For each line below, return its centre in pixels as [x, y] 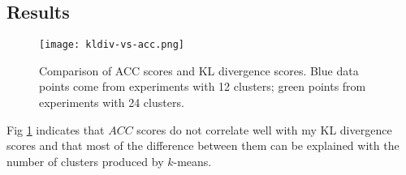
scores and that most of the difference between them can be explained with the [203, 145]
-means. [192, 161]
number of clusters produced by [85, 161]
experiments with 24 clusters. [112, 102]
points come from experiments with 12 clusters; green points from [203, 86]
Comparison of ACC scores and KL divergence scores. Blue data [199, 70]
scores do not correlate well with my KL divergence [264, 129]
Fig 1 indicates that [56, 129]
